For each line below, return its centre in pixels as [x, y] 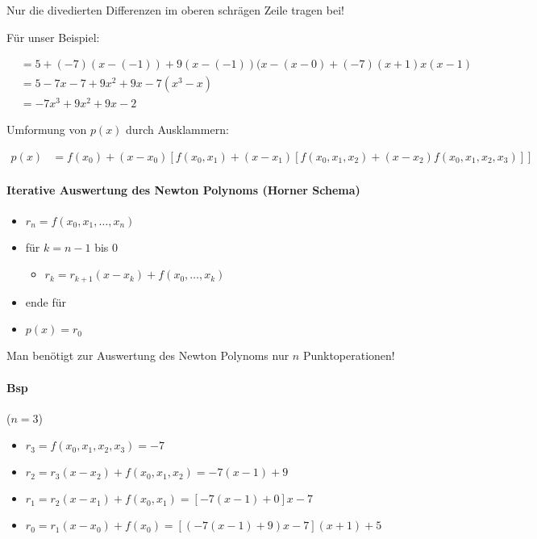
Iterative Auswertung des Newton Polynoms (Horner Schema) [183, 189]
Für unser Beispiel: [53, 37]
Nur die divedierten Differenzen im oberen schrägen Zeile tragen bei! [175, 10]
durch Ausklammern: [177, 130]
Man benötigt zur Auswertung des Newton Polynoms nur [148, 355]
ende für [46, 301]
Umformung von [47, 130]
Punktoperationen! [349, 355]
